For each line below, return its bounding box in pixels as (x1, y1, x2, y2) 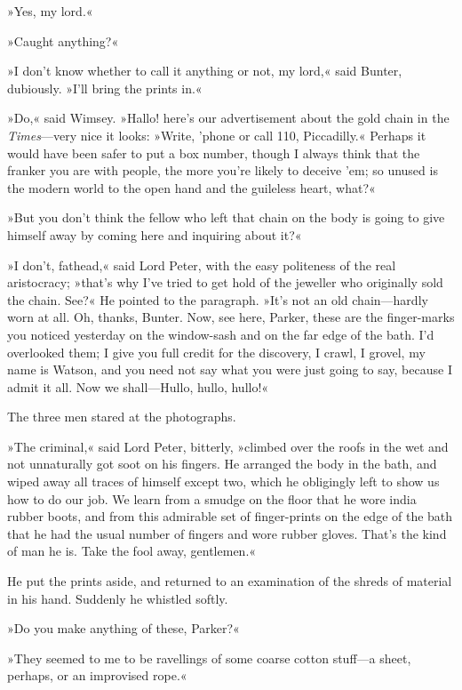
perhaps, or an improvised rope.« (7, 666, 187, 685)
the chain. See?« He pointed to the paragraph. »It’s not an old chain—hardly (7, 290, 428, 309)
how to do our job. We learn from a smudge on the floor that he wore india (7, 489, 417, 508)
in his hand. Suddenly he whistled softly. (7, 589, 228, 607)
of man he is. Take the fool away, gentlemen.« (7, 542, 257, 560)
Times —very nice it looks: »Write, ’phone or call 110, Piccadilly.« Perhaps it (7, 125, 426, 144)
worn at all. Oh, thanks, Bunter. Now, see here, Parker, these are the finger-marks (7, 308, 455, 326)
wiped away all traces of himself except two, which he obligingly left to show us (7, 472, 440, 491)
